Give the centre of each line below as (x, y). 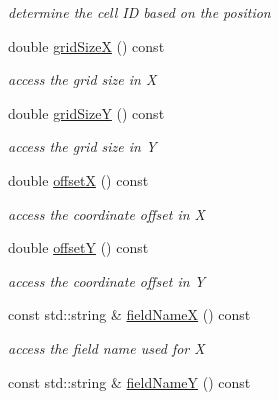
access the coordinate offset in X (106, 213)
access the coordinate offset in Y (106, 280)
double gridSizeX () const (86, 45)
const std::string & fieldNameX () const (129, 314)
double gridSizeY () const (86, 112)
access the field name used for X (106, 347)
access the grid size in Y (82, 146)
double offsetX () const (78, 179)
